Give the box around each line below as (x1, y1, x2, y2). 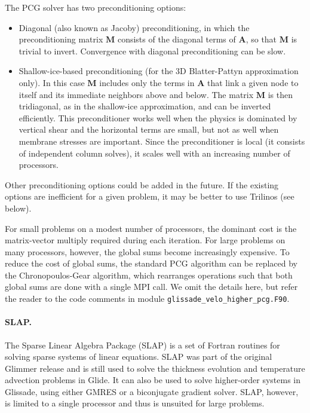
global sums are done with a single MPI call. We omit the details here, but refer (5, 280, 298, 293)
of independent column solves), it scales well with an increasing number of (19, 146, 290, 159)
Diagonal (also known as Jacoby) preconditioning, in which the (19, 21, 250, 33)
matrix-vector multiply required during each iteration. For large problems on (5, 234, 286, 246)
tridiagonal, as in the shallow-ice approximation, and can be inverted (19, 100, 271, 112)
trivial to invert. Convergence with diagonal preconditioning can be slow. (19, 44, 286, 57)
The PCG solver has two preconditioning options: (5, 1, 186, 13)
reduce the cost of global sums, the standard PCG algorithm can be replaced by (5, 257, 297, 270)
